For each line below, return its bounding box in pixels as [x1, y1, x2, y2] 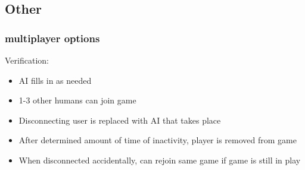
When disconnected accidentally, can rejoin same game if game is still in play [18, 153, 301, 166]
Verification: [5, 54, 49, 66]
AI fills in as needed [18, 74, 92, 86]
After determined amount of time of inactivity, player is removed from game [18, 134, 297, 146]
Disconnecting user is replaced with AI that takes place [18, 114, 221, 126]
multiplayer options [5, 30, 100, 45]
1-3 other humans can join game [18, 94, 136, 106]
